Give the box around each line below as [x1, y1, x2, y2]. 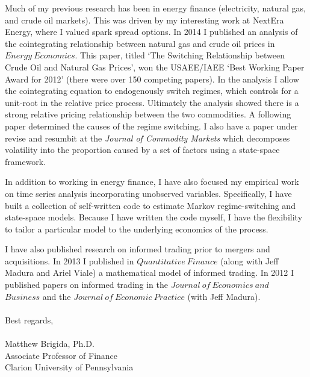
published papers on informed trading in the [5, 278, 168, 291]
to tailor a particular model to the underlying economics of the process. [5, 222, 268, 235]
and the [42, 290, 71, 302]
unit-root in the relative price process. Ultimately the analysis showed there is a [5, 96, 299, 108]
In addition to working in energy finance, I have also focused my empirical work [5, 175, 299, 188]
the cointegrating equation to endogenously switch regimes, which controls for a [5, 84, 299, 97]
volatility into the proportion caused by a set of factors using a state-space [5, 143, 280, 156]
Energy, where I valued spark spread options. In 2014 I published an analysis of [5, 25, 298, 38]
